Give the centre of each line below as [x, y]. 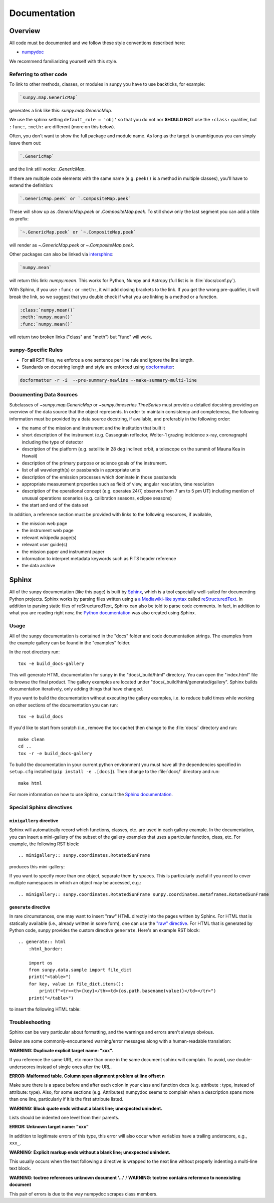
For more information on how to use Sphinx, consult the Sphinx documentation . [91, 795]
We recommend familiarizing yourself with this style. [63, 61]
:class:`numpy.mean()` [48, 310]
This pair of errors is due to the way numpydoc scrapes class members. [83, 1194]
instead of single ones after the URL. [74, 1067]
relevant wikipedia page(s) [49, 537]
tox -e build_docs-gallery [51, 663]
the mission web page [45, 523]
